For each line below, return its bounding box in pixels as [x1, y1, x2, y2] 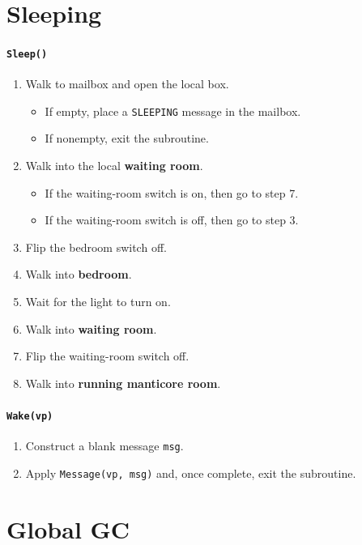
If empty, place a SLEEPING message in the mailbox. [45, 102, 301, 119]
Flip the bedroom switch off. [25, 238, 167, 255]
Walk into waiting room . [25, 320, 157, 337]
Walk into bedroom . [25, 266, 132, 283]
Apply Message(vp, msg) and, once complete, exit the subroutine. [25, 464, 356, 481]
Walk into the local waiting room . [25, 157, 203, 174]
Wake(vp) [6, 411, 53, 423]
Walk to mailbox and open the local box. [25, 75, 229, 92]
